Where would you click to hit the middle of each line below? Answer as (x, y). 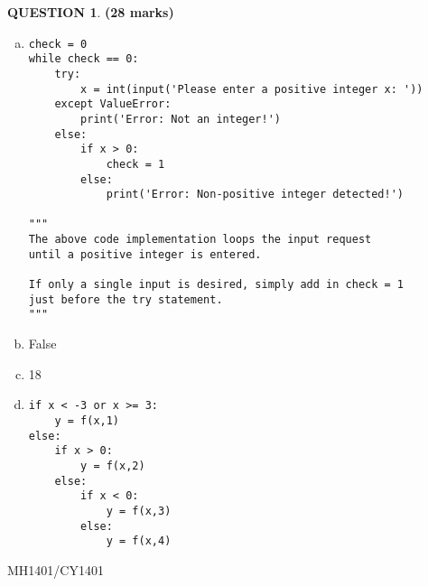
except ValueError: (113, 104)
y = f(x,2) (113, 465)
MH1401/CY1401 (56, 569)
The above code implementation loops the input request (200, 240)
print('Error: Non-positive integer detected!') (255, 195)
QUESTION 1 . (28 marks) (91, 12)
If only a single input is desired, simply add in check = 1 (216, 285)
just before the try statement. (126, 299)
